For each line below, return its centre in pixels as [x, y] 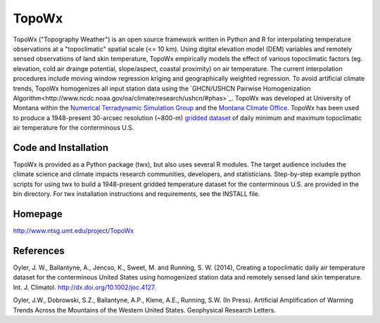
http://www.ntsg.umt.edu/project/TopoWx [74, 231]
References [39, 250]
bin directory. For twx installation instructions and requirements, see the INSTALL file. [137, 194]
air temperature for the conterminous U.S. [74, 128]
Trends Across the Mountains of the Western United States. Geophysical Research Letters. [144, 310]
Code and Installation [61, 147]
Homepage [38, 214]
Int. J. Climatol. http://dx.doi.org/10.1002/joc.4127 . [84, 287]
